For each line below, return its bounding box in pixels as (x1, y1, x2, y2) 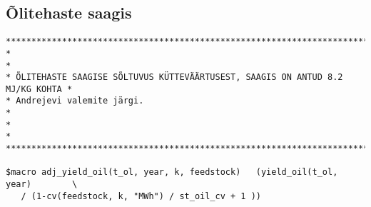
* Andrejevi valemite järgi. (6, 96, 144, 106)
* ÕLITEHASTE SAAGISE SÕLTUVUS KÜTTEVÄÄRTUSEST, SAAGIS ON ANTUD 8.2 (6, 72, 343, 83)
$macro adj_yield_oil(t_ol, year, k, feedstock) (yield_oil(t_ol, (6, 167, 338, 178)
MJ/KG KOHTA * (6, 84, 73, 94)
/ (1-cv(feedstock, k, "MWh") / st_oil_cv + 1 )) (21, 191, 261, 201)
